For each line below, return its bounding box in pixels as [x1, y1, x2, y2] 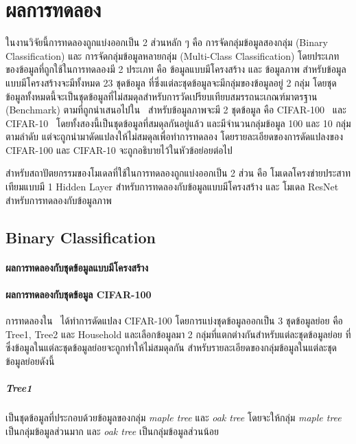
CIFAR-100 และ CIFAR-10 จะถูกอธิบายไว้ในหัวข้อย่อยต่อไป [5, 142, 233, 157]
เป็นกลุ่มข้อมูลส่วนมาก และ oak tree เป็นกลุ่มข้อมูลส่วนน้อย [5, 423, 219, 438]
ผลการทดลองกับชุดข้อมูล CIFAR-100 [5, 287, 152, 301]
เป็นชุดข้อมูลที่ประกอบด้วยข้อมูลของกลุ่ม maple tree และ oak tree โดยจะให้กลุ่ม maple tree [5, 410, 342, 424]
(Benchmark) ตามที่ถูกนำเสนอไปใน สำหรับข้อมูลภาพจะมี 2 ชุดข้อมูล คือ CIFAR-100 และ [5, 102, 346, 117]
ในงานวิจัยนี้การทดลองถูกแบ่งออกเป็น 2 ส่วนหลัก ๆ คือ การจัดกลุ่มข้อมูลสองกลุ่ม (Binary [5, 35, 328, 49]
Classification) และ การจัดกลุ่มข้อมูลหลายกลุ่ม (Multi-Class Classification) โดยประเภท [5, 48, 340, 63]
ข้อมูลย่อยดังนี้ [5, 353, 55, 368]
